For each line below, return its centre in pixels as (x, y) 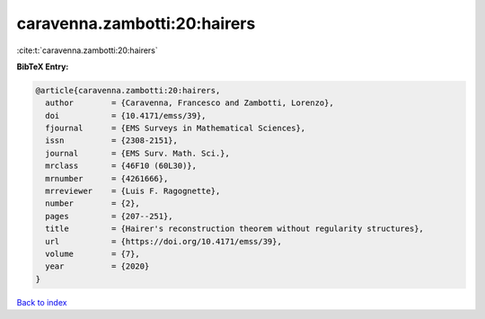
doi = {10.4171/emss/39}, (126, 115)
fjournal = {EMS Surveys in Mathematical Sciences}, (176, 128)
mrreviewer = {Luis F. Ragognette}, (133, 191)
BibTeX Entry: (43, 66)
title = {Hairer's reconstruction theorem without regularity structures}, (234, 229)
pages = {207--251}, (110, 216)
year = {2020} (97, 266)
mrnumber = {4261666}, (107, 178)
